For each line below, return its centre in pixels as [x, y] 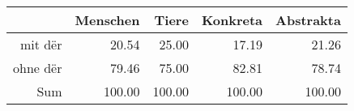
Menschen [107, 20]
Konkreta [232, 20]
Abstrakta [308, 20]
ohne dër [38, 68]
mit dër [41, 44]
